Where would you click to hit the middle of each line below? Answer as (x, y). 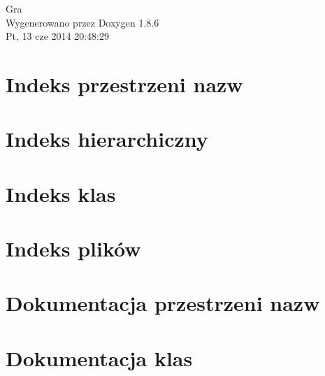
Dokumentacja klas (99, 357)
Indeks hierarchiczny (107, 139)
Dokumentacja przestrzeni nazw (163, 303)
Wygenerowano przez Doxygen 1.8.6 (82, 22)
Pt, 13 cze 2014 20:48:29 (57, 36)
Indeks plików (73, 248)
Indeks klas (61, 193)
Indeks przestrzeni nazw (124, 84)
